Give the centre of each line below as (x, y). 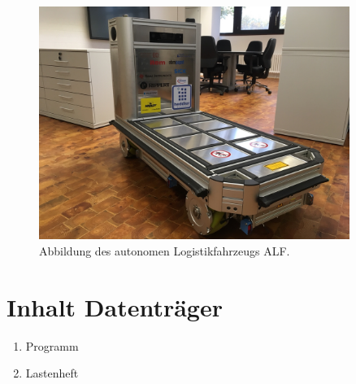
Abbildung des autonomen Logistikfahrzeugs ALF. (165, 250)
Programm (52, 345)
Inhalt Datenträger (115, 306)
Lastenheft (52, 373)
